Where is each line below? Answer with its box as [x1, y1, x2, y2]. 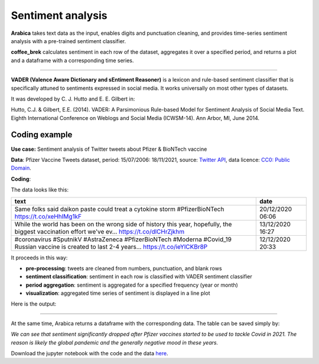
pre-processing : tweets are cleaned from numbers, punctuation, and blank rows [25, 265, 222, 272]
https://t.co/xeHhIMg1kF [14, 212, 82, 220]
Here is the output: [11, 300, 57, 307]
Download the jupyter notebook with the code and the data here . [11, 350, 168, 357]
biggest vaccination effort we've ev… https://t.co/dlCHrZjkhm [14, 227, 185, 236]
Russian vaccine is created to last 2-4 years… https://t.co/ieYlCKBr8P [14, 242, 208, 251]
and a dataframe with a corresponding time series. [11, 57, 134, 64]
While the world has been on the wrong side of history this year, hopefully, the [14, 220, 232, 228]
